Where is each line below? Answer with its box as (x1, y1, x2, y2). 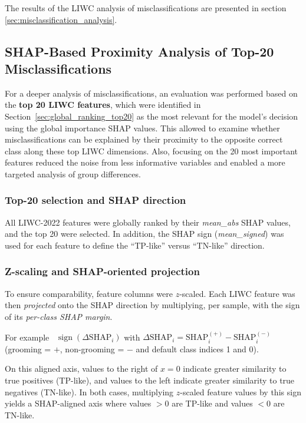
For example (5, 331, 50, 343)
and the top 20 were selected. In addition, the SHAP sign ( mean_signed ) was (5, 227, 284, 240)
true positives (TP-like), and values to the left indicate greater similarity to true (5, 374, 295, 386)
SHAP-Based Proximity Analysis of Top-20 (5, 42, 274, 60)
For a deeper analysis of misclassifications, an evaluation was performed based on (5, 87, 298, 99)
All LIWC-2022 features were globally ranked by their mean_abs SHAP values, (5, 216, 291, 228)
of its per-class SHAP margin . (5, 310, 113, 322)
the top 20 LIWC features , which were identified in (5, 98, 201, 111)
